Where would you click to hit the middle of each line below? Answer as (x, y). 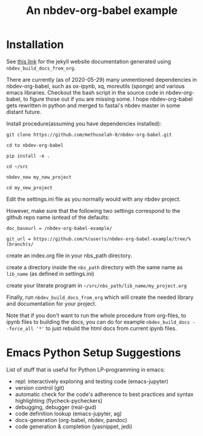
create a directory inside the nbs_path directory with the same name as (95, 267)
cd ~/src (17, 166)
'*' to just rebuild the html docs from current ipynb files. (107, 328)
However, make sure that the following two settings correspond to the (93, 210)
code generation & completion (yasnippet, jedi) (74, 426)
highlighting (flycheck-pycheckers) (59, 400)
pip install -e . (28, 156)
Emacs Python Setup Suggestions (94, 353)
